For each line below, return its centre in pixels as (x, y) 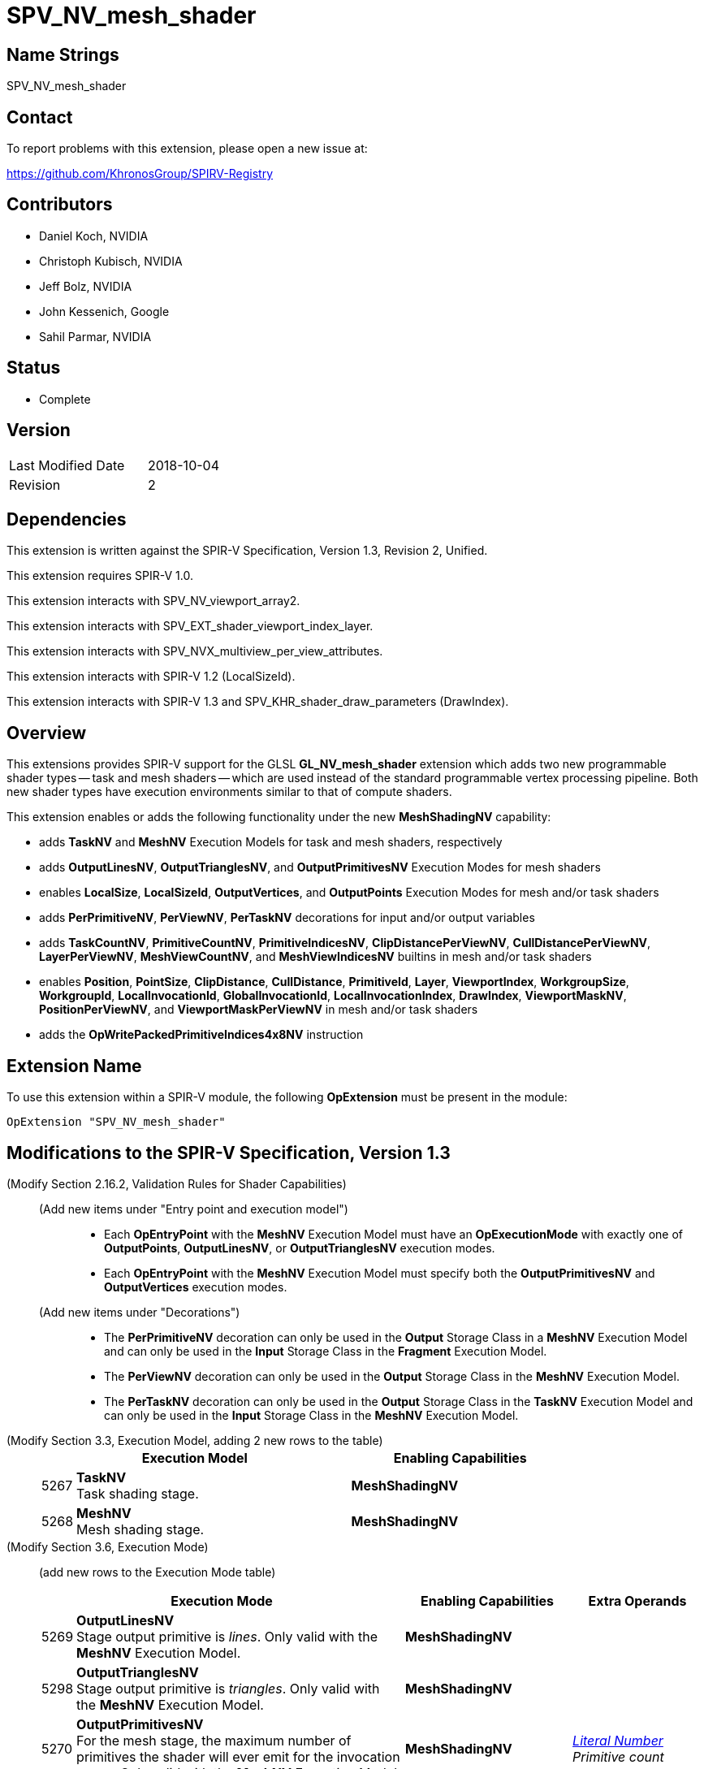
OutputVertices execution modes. (196, 1287)
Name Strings (63, 54)
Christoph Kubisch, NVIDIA (111, 261)
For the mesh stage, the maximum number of (214, 1740)
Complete (65, 399)
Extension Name (74, 1066)
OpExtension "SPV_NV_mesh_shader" (116, 1122)
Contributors (60, 205)
